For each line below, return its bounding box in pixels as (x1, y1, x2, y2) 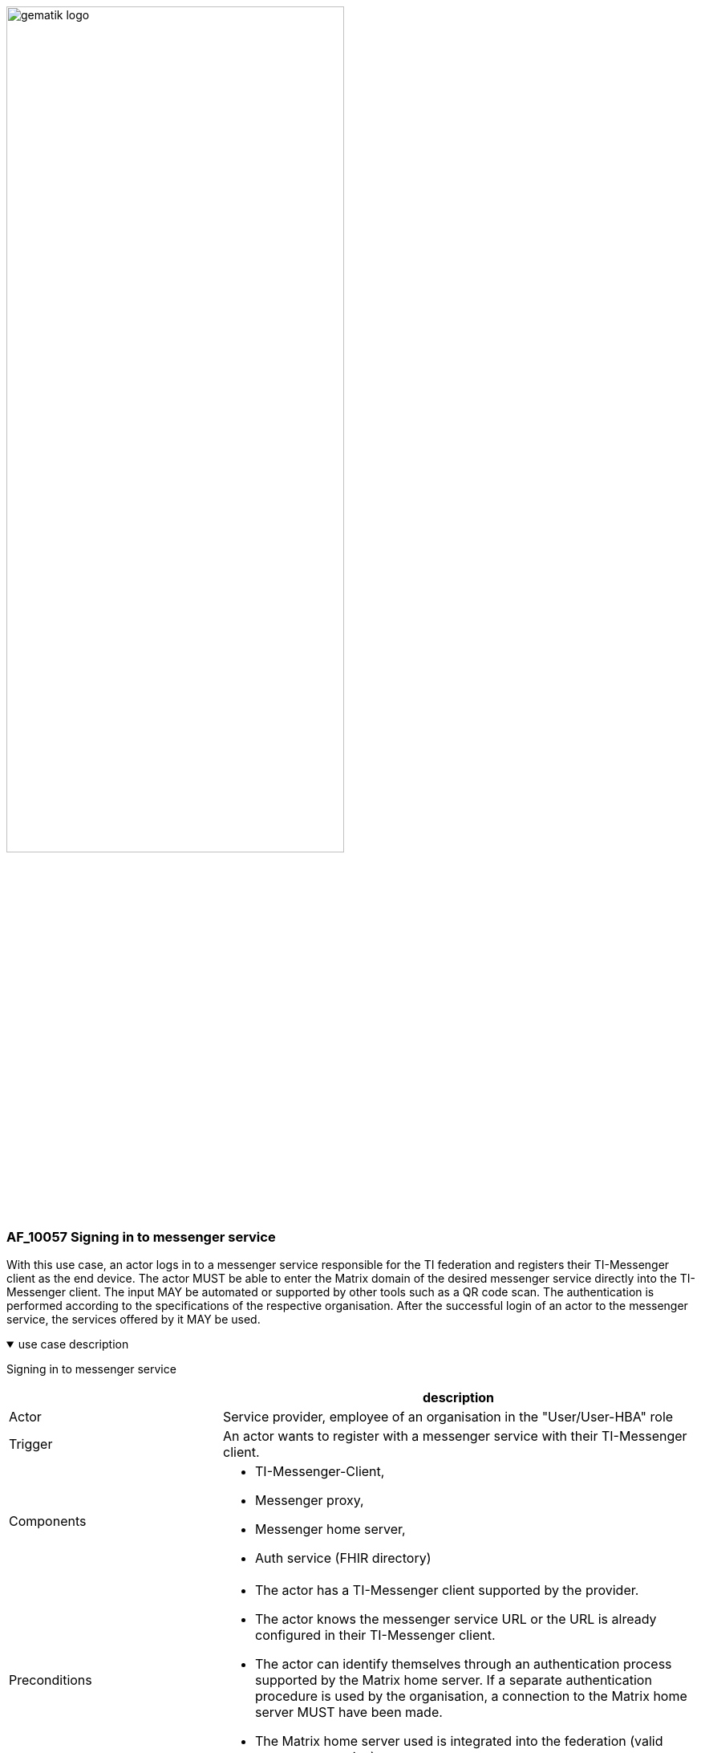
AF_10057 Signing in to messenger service (6, 1228, 276, 1245)
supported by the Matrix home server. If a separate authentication (255, 1672, 652, 1689)
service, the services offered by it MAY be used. (6, 1312, 261, 1327)
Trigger (9, 1436, 53, 1453)
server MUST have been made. (255, 1704, 443, 1721)
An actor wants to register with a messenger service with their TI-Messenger (223, 1428, 687, 1445)
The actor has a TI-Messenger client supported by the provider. (255, 1582, 639, 1599)
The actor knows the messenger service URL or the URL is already (255, 1611, 657, 1628)
